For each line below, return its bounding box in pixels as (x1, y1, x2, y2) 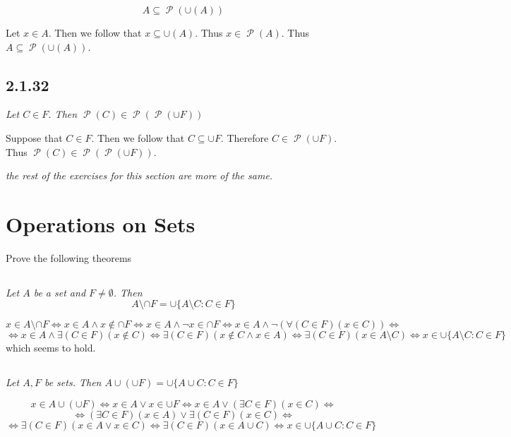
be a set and (33, 285, 86, 299)
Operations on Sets (6, 209, 196, 238)
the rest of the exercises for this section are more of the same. (6, 168, 273, 183)
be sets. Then (44, 375, 102, 390)
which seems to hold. (6, 340, 96, 355)
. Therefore (220, 130, 269, 145)
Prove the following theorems (6, 250, 132, 265)
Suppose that (6, 130, 63, 145)
